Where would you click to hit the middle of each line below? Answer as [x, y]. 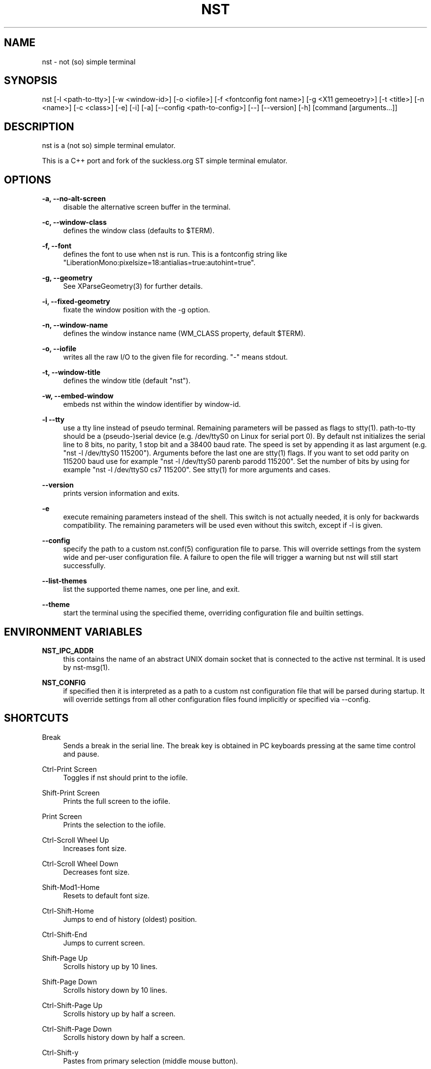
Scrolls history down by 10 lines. [115, 990]
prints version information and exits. [121, 493]
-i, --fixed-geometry [76, 302]
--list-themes [64, 581]
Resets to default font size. [106, 895]
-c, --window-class [74, 222]
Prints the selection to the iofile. [114, 825]
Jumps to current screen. [104, 943]
